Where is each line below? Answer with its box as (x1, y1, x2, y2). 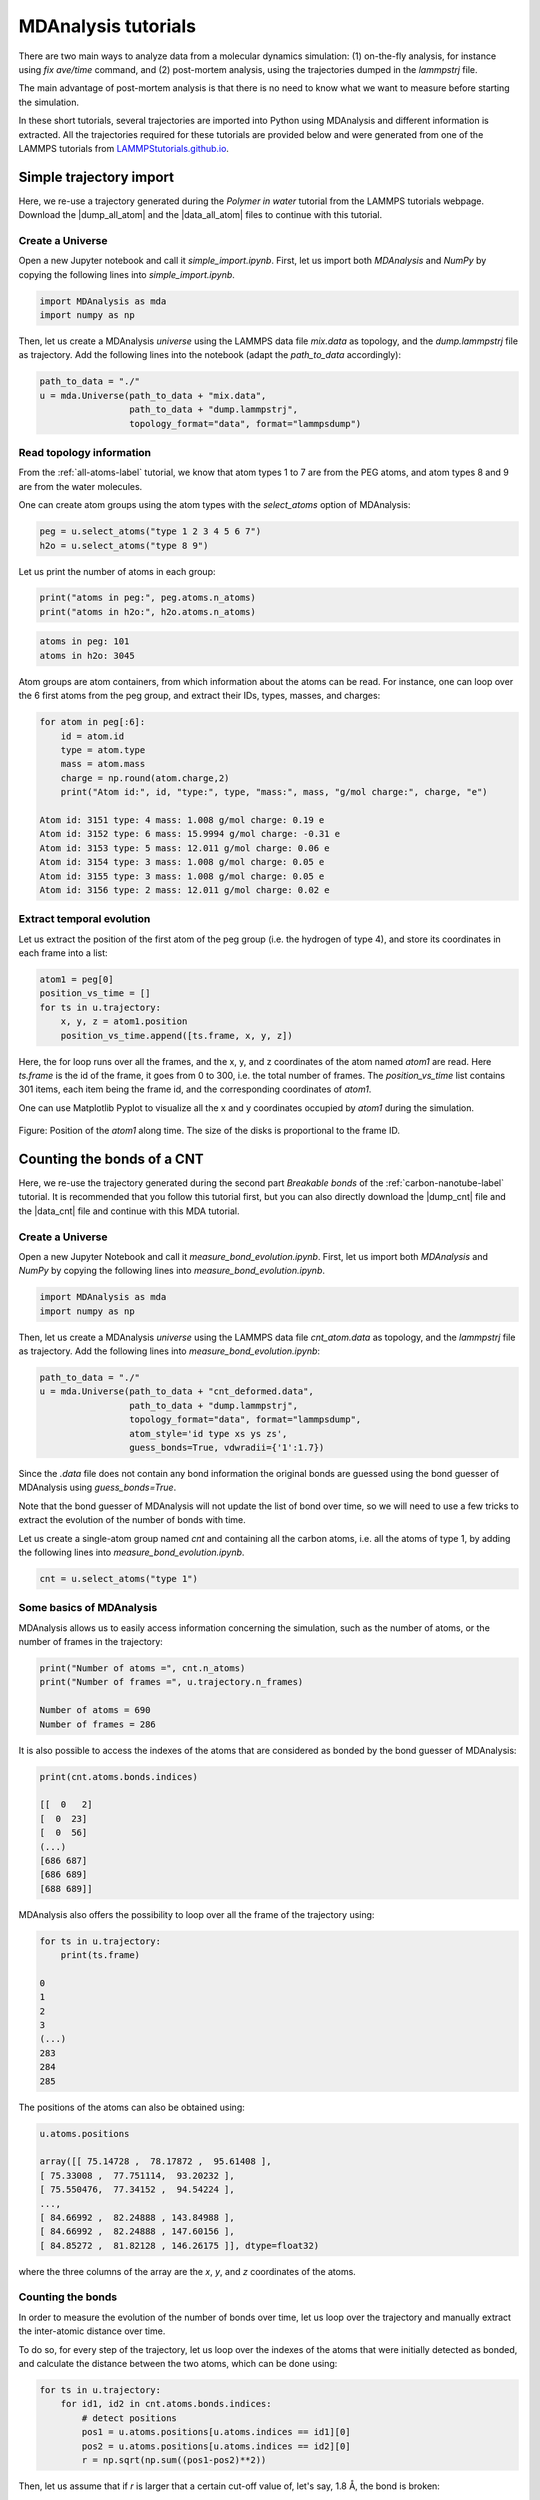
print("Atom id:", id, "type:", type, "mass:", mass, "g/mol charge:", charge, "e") (60, 786, 489, 798)
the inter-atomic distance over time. (18, 2325, 166, 2337)
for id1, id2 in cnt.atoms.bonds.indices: (60, 2398, 272, 2410)
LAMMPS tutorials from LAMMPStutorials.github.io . (18, 142, 230, 154)
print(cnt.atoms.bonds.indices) (39, 1771, 199, 1782)
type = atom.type (60, 744, 146, 755)
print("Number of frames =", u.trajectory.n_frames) (39, 1676, 304, 1688)
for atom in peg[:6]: (39, 716, 146, 728)
